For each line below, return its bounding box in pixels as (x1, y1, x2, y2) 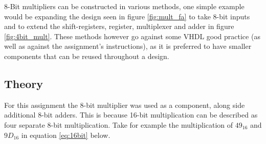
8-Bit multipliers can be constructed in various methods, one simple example (4, 1, 245, 11)
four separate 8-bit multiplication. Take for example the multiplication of (4, 119, 233, 130)
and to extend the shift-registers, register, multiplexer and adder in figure (4, 21, 234, 32)
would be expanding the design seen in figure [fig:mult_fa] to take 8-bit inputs (4, 11, 250, 21)
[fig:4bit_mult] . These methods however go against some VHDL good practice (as (4, 31, 260, 41)
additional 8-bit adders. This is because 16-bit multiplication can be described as (4, 109, 258, 120)
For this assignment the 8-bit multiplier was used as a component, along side (4, 99, 245, 110)
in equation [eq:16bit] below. (21, 129, 110, 140)
